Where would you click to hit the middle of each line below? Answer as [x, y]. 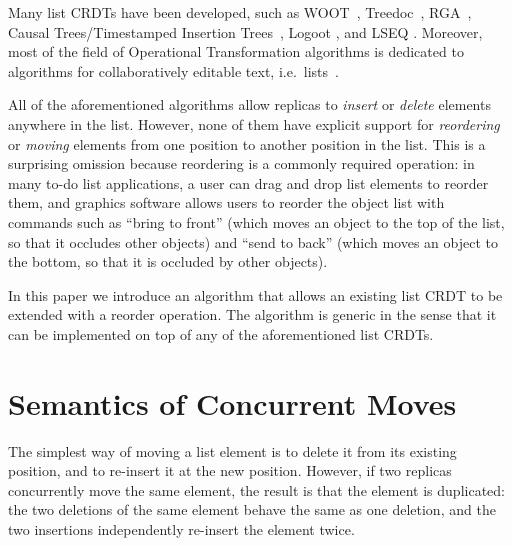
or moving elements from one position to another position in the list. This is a [247, 143]
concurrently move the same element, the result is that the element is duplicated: [256, 489]
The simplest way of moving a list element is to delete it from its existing [232, 450]
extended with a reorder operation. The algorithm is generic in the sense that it [252, 314]
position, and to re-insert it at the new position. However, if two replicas [230, 470]
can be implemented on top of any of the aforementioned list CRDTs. [221, 333]
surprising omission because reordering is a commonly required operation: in [241, 163]
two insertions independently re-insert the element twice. [181, 529]
